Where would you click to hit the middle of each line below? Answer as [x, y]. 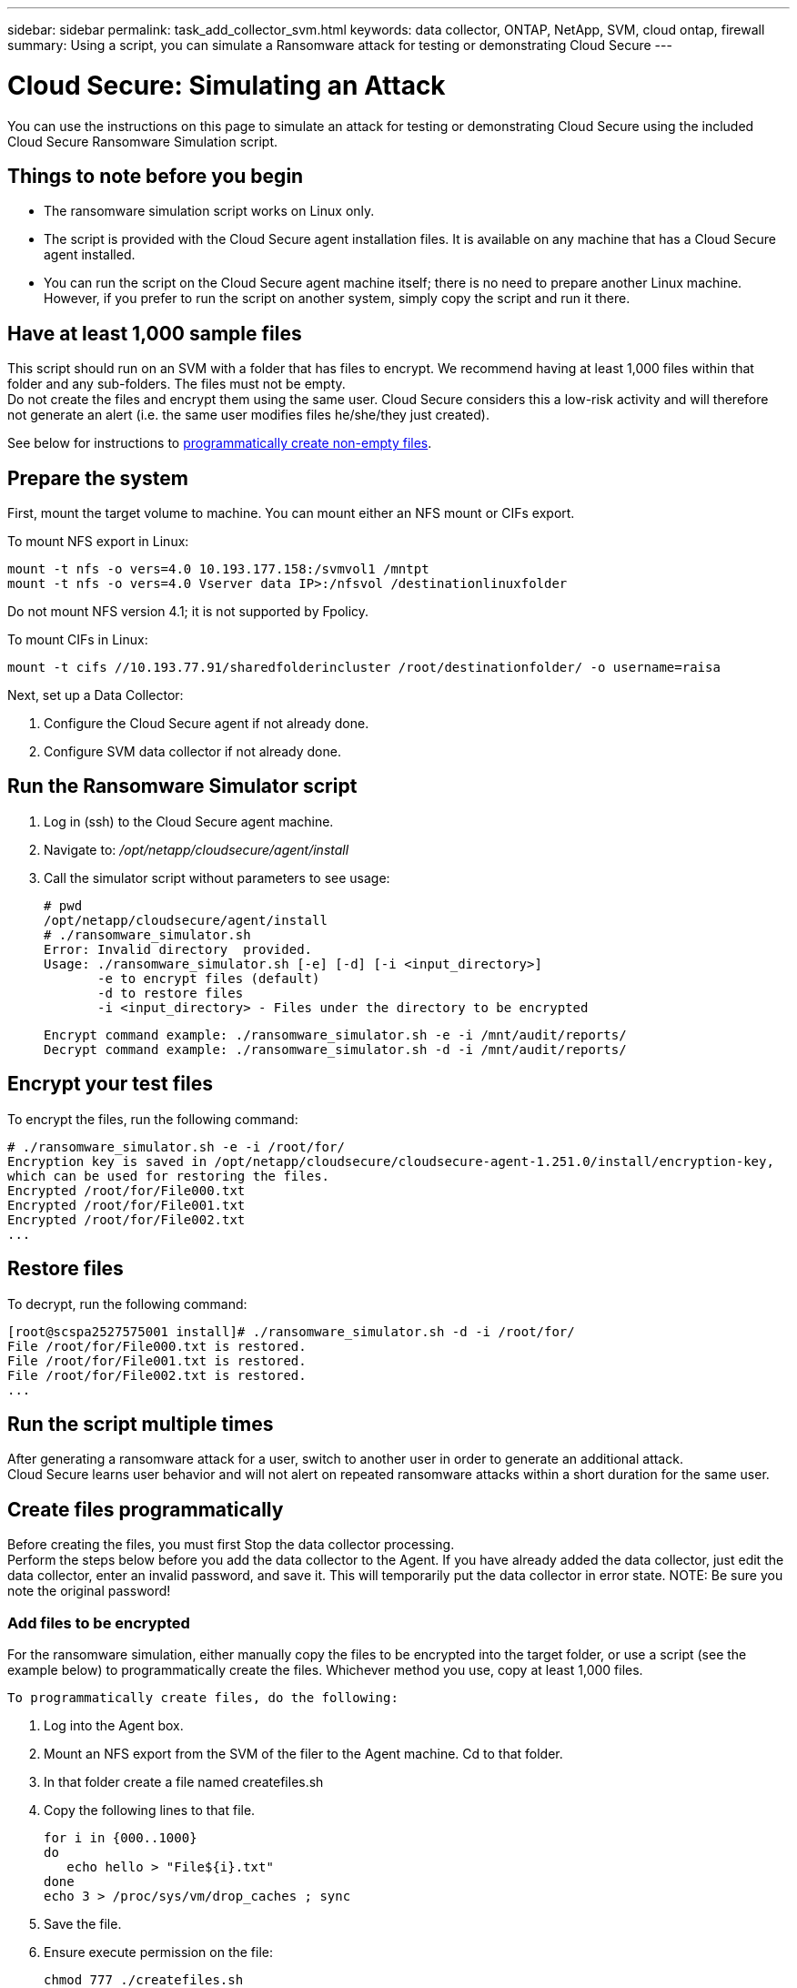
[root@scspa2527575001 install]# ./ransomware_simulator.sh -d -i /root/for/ [291, 1331]
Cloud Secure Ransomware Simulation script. [143, 141]
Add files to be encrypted [99, 1623]
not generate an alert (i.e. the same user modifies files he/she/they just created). [248, 415]
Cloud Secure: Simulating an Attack [227, 85]
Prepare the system [98, 478]
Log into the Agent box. [114, 1725]
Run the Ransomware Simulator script [182, 786]
